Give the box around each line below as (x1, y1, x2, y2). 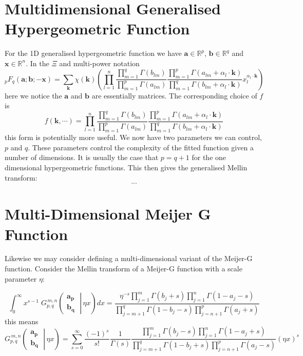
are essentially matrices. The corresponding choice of (91, 90, 257, 101)
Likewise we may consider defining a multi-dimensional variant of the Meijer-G (5, 253, 253, 264)
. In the (26, 57, 49, 68)
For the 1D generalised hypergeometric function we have (5, 48, 182, 58)
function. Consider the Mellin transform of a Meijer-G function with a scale (5, 263, 242, 274)
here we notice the (5, 90, 62, 101)
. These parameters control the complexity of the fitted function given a (28, 142, 254, 152)
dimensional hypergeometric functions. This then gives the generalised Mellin (5, 162, 248, 172)
